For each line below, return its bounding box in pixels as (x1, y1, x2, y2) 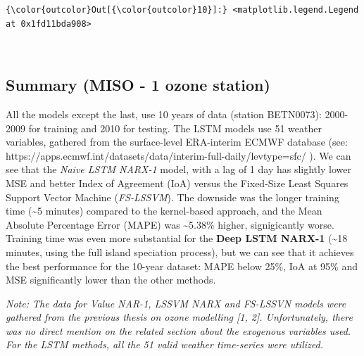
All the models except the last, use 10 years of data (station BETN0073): (6, 106, 322, 121)
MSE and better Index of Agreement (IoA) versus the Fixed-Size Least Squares (6, 175, 349, 190)
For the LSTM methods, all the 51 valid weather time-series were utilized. (6, 337, 323, 352)
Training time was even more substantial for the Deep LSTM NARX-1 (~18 (6, 231, 348, 246)
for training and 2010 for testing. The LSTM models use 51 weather (28, 120, 322, 135)
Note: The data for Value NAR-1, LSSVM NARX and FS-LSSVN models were (6, 295, 346, 310)
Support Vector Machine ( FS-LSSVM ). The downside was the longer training (6, 189, 339, 204)
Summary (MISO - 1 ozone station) (6, 74, 270, 96)
